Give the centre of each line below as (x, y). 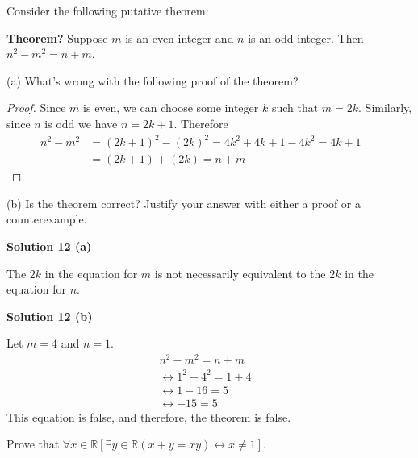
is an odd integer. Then (306, 37)
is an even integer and (180, 37)
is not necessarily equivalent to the (240, 273)
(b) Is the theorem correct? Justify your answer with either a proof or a (184, 203)
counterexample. (47, 219)
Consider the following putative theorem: (108, 10)
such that (295, 108)
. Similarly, (385, 108)
